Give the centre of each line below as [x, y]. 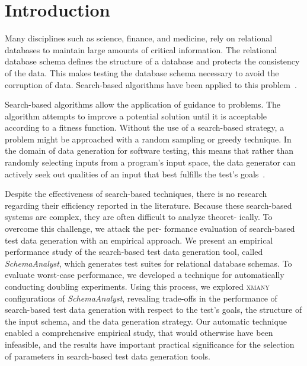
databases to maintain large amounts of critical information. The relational [141, 49]
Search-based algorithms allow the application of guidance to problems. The [143, 104]
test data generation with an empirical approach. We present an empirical [139, 240]
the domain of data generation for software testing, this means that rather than [149, 150]
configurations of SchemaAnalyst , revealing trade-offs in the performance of [141, 298]
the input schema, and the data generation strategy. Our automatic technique [146, 321]
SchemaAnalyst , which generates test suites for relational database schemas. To [148, 263]
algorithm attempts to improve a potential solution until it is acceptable [136, 116]
